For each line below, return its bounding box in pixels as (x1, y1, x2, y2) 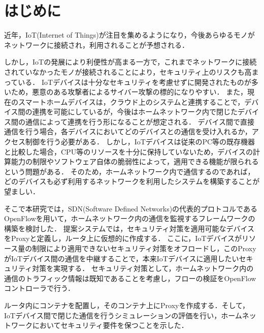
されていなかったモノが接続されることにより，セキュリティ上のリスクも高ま (4, 66, 259, 77)
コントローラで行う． (4, 283, 75, 293)
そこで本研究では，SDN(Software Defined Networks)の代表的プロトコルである (4, 203, 257, 214)
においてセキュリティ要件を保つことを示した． (32, 320, 188, 330)
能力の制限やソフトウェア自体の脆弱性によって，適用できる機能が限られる (11, 156, 259, 167)
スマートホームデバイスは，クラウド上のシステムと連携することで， (18, 96, 245, 107)
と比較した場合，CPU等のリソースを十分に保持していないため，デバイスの (4, 146, 253, 157)
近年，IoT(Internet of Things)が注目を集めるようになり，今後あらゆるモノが (4, 29, 255, 40)
